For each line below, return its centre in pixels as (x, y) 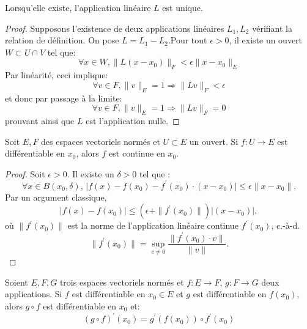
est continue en (137, 153)
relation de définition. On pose (62, 40)
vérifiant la (272, 28)
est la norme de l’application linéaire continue (153, 225)
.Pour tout (187, 40)
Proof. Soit (25, 173)
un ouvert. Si (214, 141)
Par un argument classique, (56, 197)
